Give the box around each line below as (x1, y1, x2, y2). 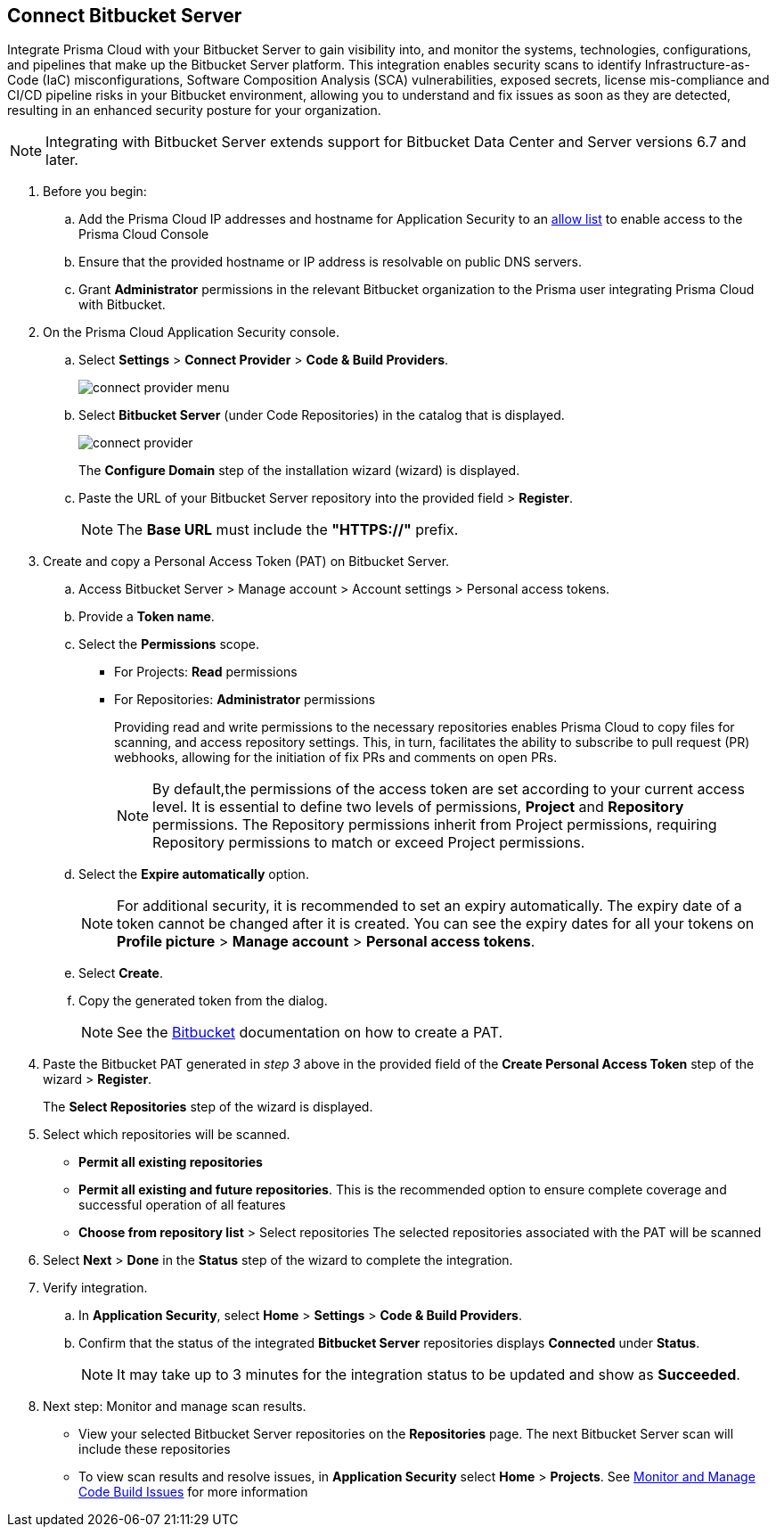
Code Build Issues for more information (78, 1484, 308, 1500)
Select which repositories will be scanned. (43, 1127, 290, 1143)
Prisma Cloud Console (78, 226, 209, 242)
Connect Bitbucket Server (7, 4, 242, 27)
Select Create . (78, 965, 163, 981)
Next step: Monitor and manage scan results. (43, 1399, 306, 1415)
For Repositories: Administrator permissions (114, 692, 376, 708)
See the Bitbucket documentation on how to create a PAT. (117, 1023, 503, 1042)
